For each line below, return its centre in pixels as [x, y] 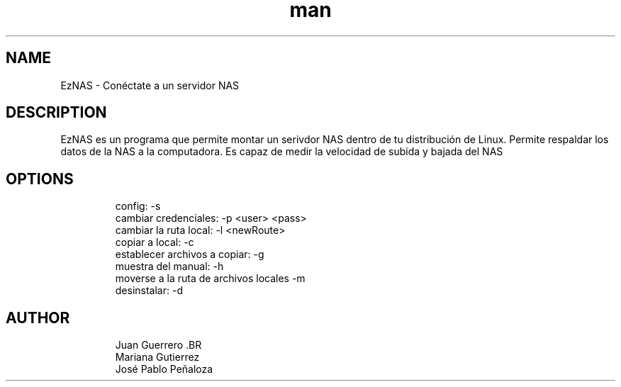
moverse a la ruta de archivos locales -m [210, 279]
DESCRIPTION [56, 113]
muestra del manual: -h [169, 267]
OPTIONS [40, 179]
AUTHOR [38, 318]
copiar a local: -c [155, 242]
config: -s [138, 206]
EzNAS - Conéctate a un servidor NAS [150, 85]
